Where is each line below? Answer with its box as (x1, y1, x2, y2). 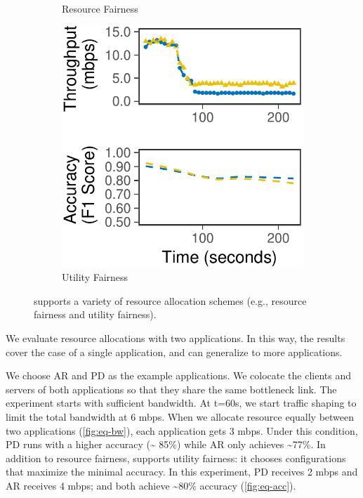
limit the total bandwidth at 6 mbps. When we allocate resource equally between (6, 409, 355, 424)
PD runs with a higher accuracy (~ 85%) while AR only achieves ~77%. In (6, 437, 326, 452)
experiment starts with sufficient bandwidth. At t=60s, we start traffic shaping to (6, 395, 357, 410)
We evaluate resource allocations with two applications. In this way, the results (6, 330, 345, 345)
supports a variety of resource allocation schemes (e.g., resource (34, 293, 307, 308)
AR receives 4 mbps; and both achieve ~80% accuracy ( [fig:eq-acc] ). (6, 478, 296, 492)
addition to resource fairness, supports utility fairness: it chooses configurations (6, 450, 346, 465)
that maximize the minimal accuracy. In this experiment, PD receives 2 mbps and (6, 464, 358, 479)
